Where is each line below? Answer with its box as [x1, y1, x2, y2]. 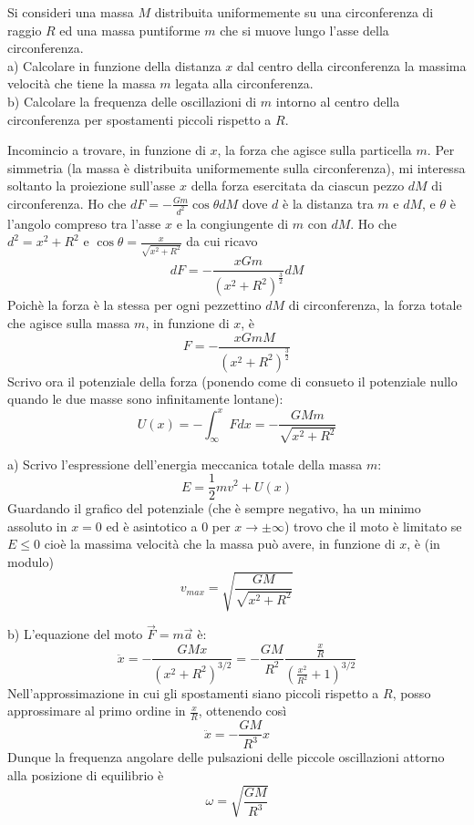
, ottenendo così [198, 701, 287, 720]
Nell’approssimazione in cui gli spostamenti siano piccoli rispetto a [7, 683, 379, 702]
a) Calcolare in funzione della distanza [7, 56, 222, 75]
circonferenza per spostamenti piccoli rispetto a [7, 109, 272, 129]
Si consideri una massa [7, 3, 134, 21]
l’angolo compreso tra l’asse [7, 213, 161, 232]
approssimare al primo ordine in [7, 701, 186, 720]
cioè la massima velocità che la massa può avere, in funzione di [44, 534, 396, 553]
